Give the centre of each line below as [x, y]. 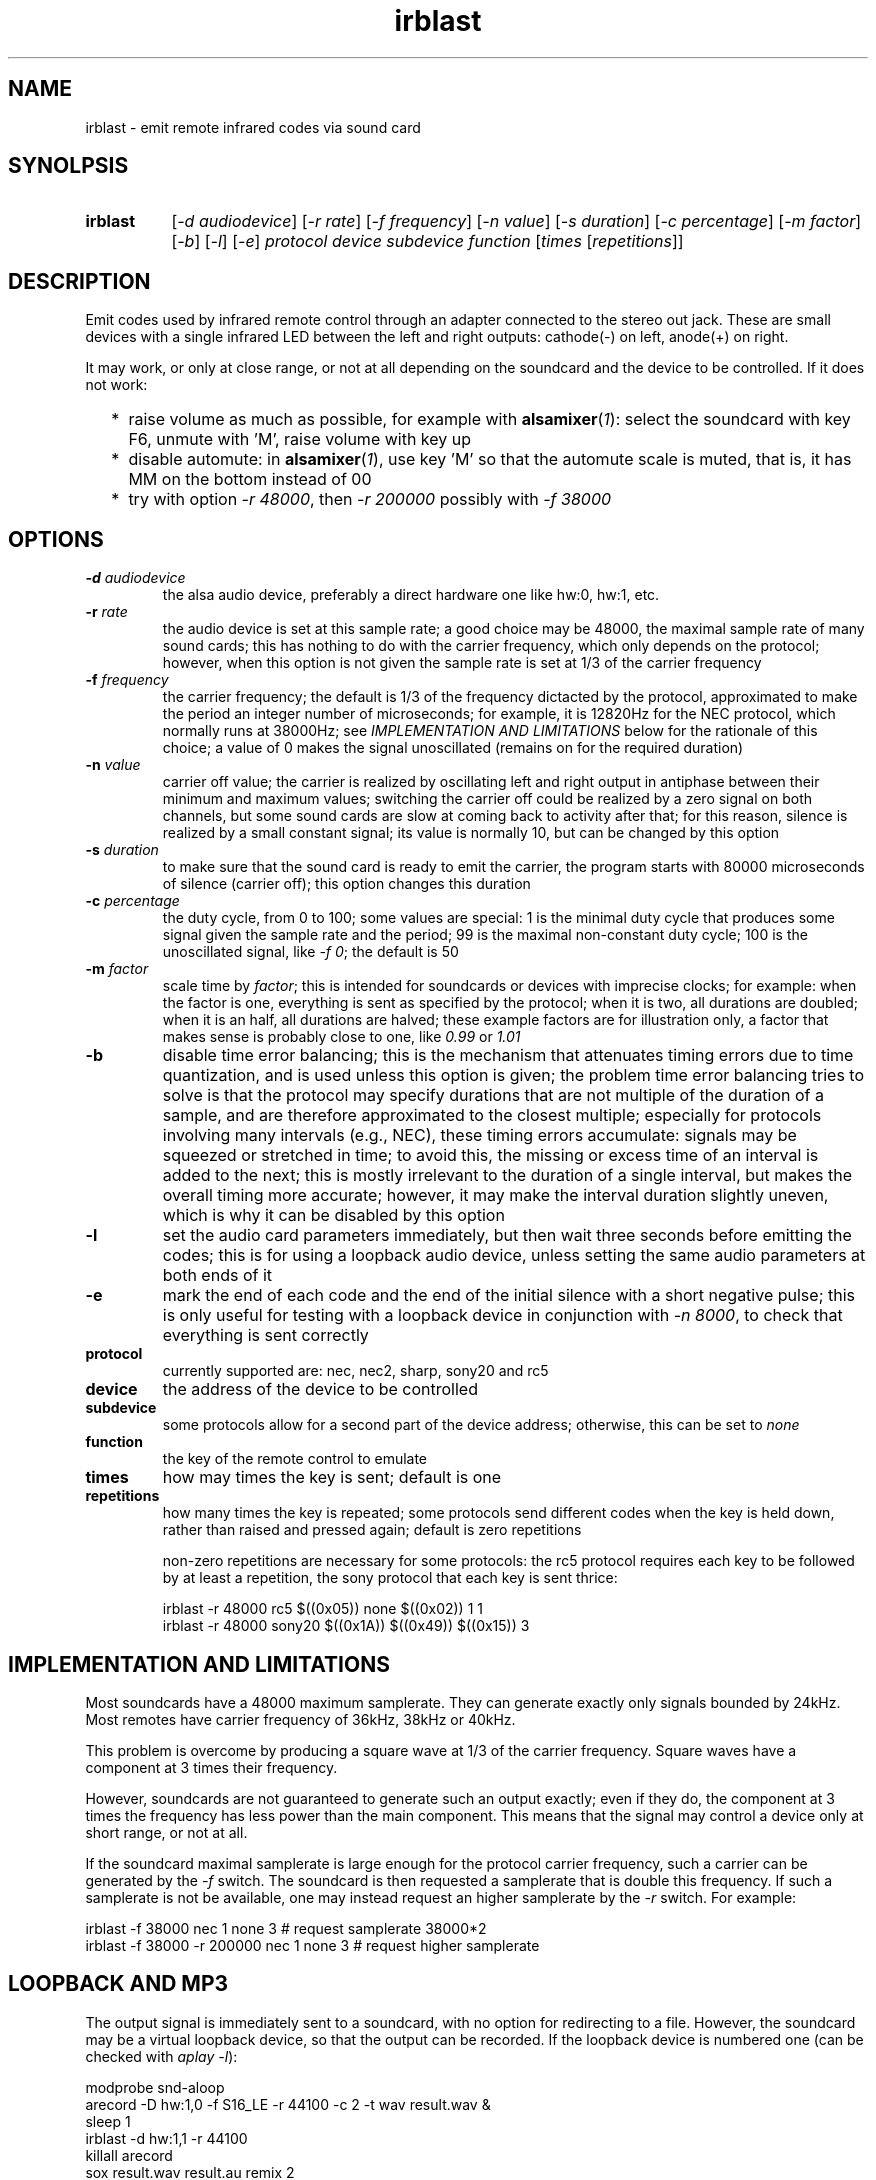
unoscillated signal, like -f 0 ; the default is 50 [310, 952]
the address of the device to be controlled [320, 1389]
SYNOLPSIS [68, 166]
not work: [116, 385]
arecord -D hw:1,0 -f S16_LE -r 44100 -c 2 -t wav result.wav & [288, 2104]
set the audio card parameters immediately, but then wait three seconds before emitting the [507, 1235]
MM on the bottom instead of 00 [250, 479]
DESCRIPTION [79, 281]
